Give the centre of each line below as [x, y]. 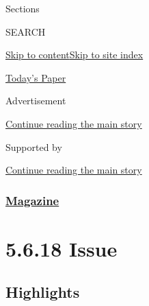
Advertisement [36, 101]
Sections [23, 8]
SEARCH [26, 31]
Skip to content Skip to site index [74, 55]
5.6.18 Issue [62, 248]
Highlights [43, 292]
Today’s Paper [36, 77]
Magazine [32, 200]
